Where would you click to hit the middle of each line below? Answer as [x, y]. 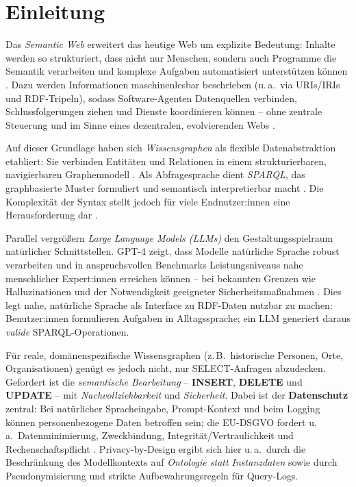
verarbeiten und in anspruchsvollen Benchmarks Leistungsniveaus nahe [154, 265]
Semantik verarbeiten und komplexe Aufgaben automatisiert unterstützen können [177, 71]
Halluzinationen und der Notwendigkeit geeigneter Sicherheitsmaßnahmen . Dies [174, 291]
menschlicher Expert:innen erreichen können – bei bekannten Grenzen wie [161, 278]
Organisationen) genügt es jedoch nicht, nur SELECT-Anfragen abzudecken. [166, 368]
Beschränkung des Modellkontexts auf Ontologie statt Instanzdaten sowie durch [171, 462]
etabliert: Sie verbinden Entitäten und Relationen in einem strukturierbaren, [166, 161]
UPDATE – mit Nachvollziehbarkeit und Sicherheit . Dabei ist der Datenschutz [177, 395]
